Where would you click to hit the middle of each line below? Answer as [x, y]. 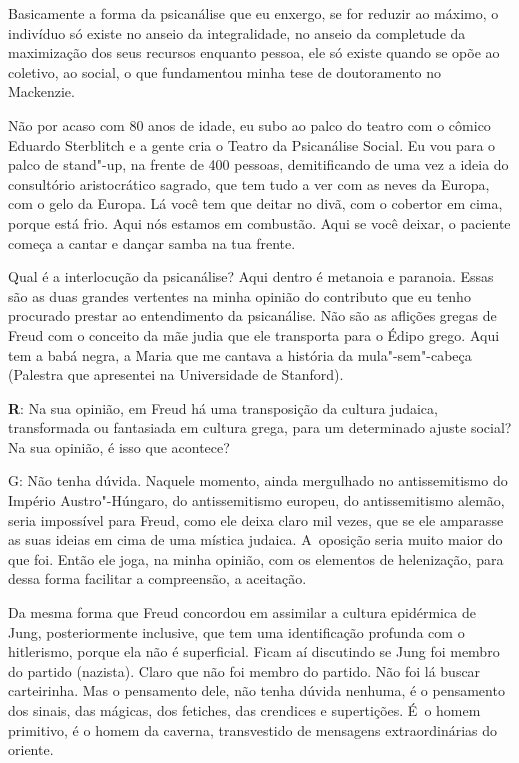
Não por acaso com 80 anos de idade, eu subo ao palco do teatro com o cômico [249, 124]
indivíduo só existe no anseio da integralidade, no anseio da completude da [237, 32]
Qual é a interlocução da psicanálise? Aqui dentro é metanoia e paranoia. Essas [251, 276]
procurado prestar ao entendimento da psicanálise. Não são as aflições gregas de [252, 315]
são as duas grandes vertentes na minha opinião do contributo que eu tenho [239, 295]
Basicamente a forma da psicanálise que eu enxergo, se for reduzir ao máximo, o [253, 13]
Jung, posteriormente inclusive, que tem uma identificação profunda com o [236, 631]
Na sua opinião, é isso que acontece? [119, 446]
